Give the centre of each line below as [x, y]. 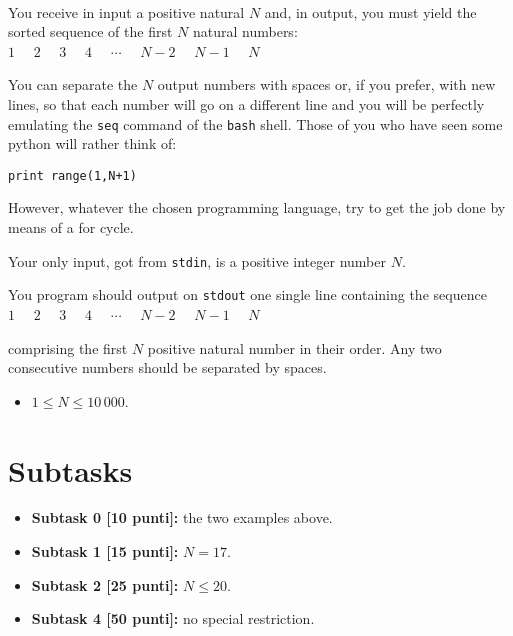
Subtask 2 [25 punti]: [105, 584]
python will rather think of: [92, 143]
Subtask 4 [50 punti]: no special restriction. [173, 618]
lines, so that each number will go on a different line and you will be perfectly [246, 103]
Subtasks [70, 469]
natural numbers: [245, 31]
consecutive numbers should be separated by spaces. [167, 367]
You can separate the [73, 84]
